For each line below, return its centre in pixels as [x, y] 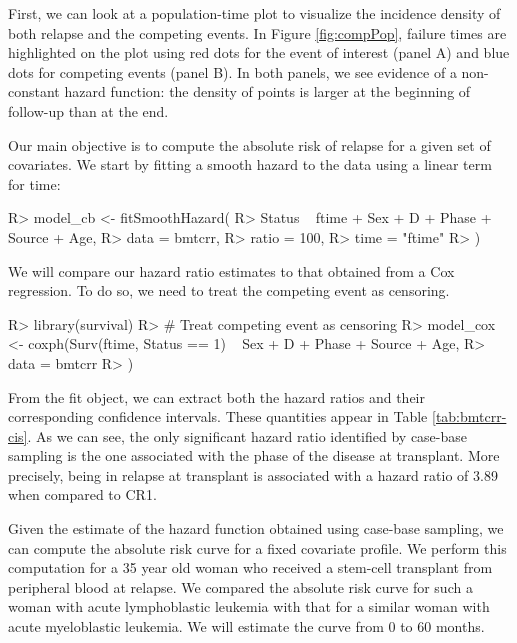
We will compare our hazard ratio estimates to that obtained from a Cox [231, 270]
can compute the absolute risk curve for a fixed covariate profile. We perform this [257, 547]
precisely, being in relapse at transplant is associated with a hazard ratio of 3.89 [253, 474]
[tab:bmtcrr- [469, 416]
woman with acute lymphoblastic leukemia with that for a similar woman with [249, 606]
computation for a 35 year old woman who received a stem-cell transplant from [250, 567]
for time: [34, 183]
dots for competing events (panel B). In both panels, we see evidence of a [232, 71]
